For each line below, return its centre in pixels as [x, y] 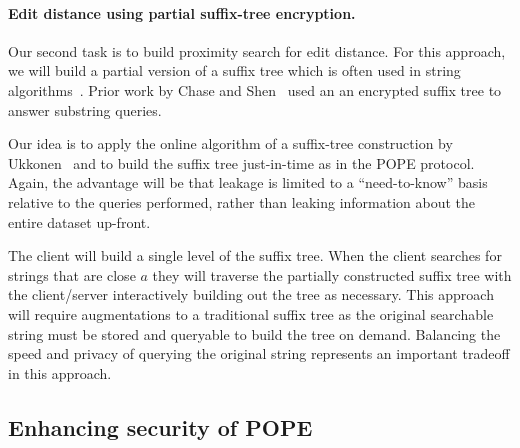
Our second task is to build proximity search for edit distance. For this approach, [257, 50]
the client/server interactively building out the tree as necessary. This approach [251, 294]
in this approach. [60, 372]
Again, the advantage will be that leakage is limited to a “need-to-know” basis [248, 182]
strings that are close [72, 274]
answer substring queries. [85, 109]
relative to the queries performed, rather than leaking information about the [242, 201]
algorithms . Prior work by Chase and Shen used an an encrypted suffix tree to [255, 89]
